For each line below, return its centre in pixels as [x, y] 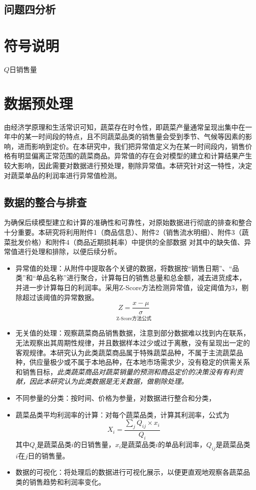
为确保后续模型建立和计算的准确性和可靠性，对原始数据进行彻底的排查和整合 [128, 222]
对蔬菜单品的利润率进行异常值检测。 [63, 175]
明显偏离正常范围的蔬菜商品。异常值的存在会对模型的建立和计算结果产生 [135, 156]
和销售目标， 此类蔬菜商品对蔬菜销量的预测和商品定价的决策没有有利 [126, 371]
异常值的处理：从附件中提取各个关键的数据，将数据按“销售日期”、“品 [127, 268]
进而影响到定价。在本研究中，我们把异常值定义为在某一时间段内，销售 [131, 146]
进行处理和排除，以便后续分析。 [69, 251]
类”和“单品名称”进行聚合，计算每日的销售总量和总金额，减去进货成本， [131, 278]
